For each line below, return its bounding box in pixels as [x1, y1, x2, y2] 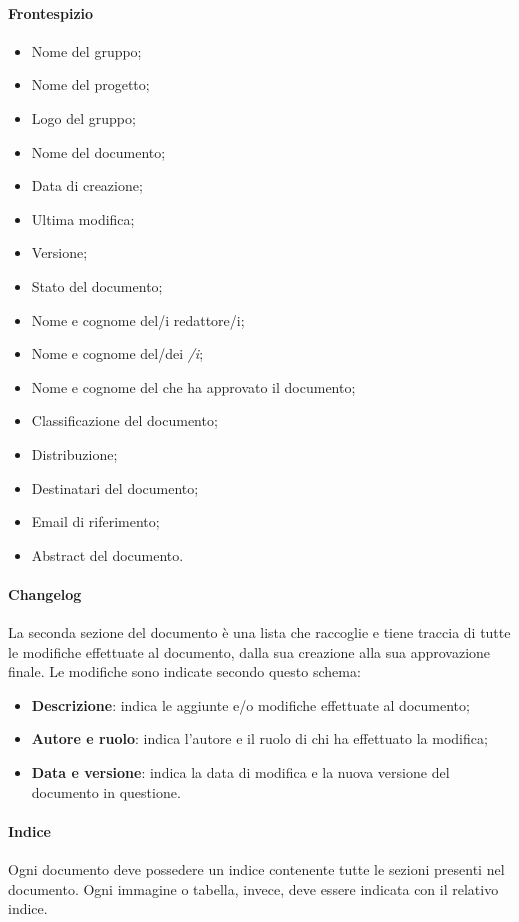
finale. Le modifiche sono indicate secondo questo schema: [8, 661, 361, 682]
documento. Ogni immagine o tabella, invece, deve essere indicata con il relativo [8, 878, 499, 899]
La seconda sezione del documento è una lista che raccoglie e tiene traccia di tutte [8, 622, 511, 643]
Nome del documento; [31, 141, 166, 162]
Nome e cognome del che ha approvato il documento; [31, 376, 356, 397]
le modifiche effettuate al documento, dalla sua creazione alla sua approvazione [8, 641, 491, 662]
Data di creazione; [31, 175, 143, 196]
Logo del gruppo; [31, 107, 136, 128]
